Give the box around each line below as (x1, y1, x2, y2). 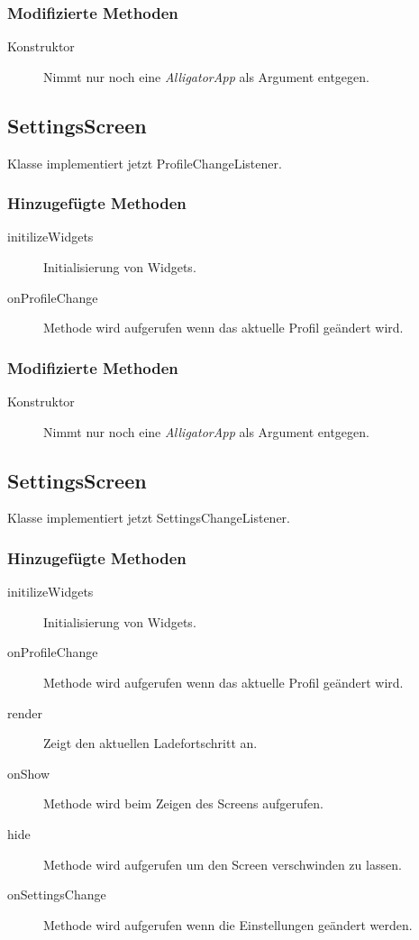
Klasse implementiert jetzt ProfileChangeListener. (7, 153, 282, 172)
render (7, 703, 42, 722)
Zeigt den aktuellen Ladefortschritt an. (43, 734, 258, 753)
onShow (7, 763, 50, 782)
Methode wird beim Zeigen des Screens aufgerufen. (43, 794, 323, 813)
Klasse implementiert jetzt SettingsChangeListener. (7, 508, 291, 527)
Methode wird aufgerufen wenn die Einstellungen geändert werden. (43, 915, 413, 934)
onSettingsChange (7, 885, 106, 904)
